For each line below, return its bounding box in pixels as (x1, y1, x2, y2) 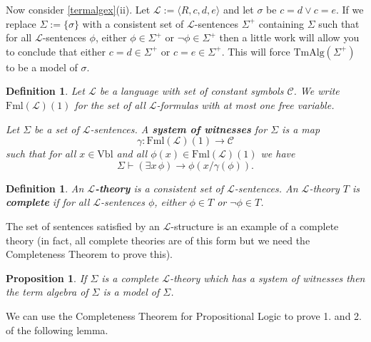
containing (258, 16, 305, 31)
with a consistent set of (82, 16, 184, 31)
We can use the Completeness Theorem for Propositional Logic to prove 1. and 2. (6, 308, 362, 323)
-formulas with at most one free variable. (156, 97, 335, 112)
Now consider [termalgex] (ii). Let (6, 2, 151, 16)
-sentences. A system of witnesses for (90, 121, 268, 136)
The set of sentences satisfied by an (6, 218, 160, 233)
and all (116, 146, 148, 161)
